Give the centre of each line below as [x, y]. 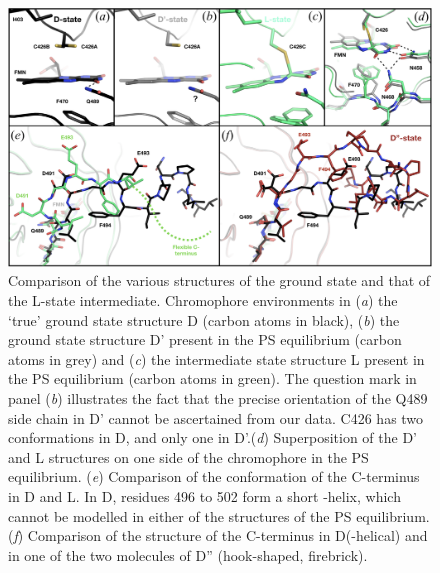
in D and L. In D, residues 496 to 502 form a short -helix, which [204, 495]
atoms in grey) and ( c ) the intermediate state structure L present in [216, 358]
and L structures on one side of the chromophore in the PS [188, 456]
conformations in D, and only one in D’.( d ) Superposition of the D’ [212, 437]
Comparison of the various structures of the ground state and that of [219, 280]
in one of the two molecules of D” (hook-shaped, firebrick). [188, 554]
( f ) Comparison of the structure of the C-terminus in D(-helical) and [218, 535]
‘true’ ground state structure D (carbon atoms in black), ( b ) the [204, 319]
